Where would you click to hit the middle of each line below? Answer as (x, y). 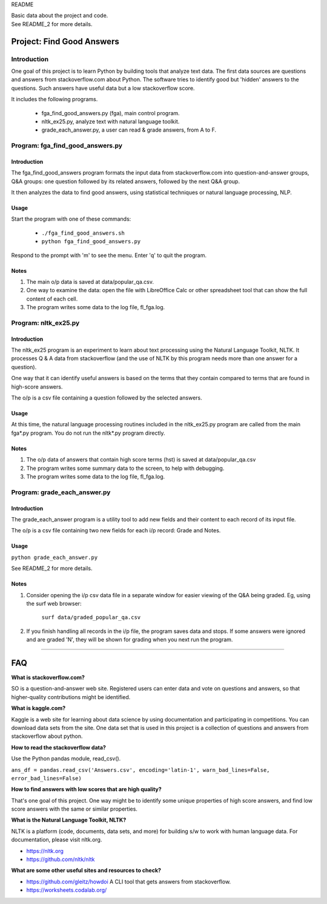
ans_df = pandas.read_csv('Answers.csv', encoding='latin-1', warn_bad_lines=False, (140, 770)
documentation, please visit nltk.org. (57, 840)
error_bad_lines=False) (46, 778)
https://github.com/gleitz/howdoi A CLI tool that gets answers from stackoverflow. (129, 882)
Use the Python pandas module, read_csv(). (66, 758)
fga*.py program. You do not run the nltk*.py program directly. (88, 433)
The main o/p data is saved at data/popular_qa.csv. (90, 281)
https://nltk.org (45, 851)
